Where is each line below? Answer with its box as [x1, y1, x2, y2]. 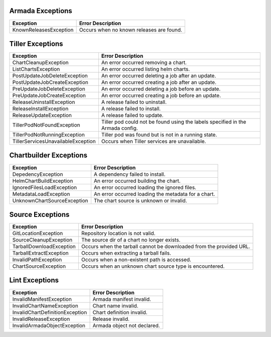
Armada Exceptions [9, 7, 72, 15]
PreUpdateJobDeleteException [12, 85, 85, 92]
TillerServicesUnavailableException [12, 138, 96, 145]
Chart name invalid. [92, 302, 139, 309]
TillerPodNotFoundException [12, 122, 80, 129]
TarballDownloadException [12, 243, 76, 250]
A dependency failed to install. [93, 171, 166, 178]
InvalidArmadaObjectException [12, 322, 85, 329]
